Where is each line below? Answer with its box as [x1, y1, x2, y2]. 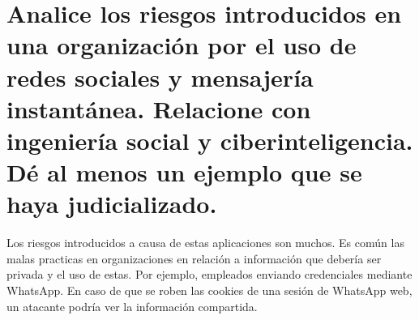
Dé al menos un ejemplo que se [6, 156, 362, 189]
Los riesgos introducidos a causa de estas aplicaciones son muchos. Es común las [6, 234, 404, 251]
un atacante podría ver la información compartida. [6, 297, 258, 314]
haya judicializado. [6, 187, 217, 220]
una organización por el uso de [6, 28, 357, 62]
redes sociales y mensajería [6, 60, 314, 93]
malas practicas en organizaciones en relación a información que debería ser [6, 250, 382, 267]
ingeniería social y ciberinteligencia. [6, 123, 413, 156]
